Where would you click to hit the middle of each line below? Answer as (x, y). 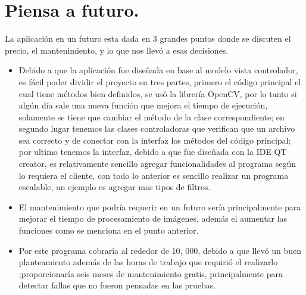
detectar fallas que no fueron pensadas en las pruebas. (117, 285)
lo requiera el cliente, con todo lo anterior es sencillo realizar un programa (154, 175)
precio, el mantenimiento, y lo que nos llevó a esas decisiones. (117, 50)
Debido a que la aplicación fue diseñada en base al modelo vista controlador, (158, 70)
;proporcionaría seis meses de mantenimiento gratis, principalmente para (151, 273)
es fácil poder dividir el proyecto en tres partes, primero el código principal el (160, 81)
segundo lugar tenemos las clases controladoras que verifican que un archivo (157, 128)
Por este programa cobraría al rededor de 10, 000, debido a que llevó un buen (160, 250)
